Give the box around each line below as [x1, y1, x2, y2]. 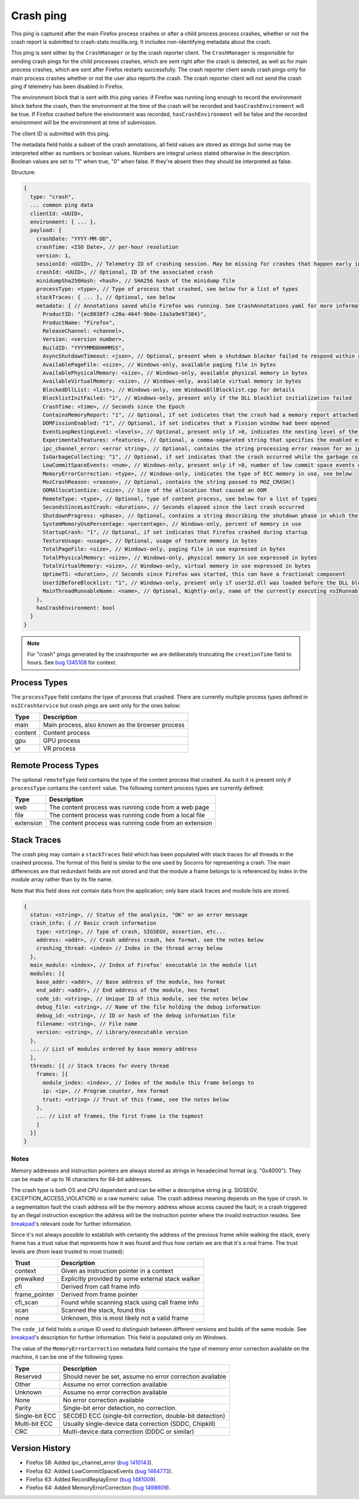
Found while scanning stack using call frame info [60, 1298, 199, 1307]
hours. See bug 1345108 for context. [27, 659, 117, 666]
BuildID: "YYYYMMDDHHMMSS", [42, 344, 125, 351]
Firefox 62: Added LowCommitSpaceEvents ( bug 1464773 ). [26, 1467, 173, 1474]
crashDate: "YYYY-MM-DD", [36, 235, 112, 242]
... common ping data [30, 201, 94, 209]
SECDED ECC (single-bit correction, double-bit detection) [63, 1411, 226, 1420]
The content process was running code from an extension [48, 819, 212, 827]
